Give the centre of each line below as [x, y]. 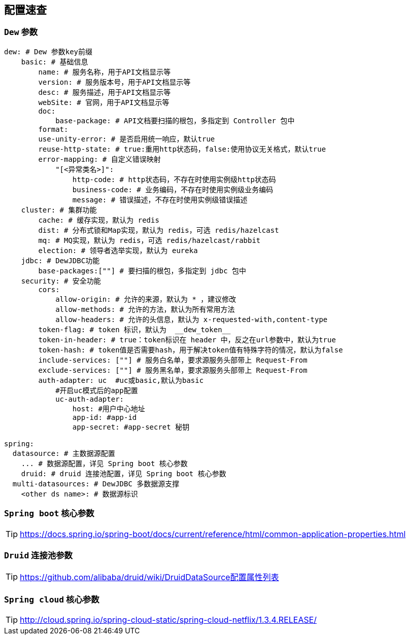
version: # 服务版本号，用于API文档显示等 [114, 82]
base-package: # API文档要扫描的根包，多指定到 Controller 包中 [175, 120]
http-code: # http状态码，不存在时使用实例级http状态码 [174, 179]
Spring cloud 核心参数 [52, 599]
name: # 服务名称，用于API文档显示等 [105, 72]
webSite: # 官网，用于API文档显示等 [104, 102]
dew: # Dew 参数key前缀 [48, 51]
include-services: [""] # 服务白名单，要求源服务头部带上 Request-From [173, 360]
